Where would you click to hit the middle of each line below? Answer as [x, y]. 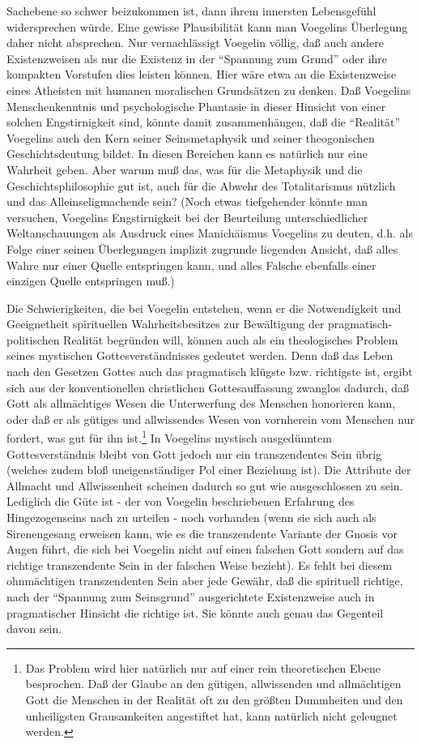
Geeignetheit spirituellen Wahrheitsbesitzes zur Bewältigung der [166, 324]
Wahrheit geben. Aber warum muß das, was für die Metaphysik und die [185, 169]
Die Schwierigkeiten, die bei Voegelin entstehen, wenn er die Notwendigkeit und [204, 308]
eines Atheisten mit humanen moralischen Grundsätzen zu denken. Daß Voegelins [209, 90]
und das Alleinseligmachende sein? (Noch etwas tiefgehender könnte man [187, 201]
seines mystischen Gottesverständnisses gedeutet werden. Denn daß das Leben [200, 355]
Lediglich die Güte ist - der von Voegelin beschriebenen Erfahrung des [181, 501]
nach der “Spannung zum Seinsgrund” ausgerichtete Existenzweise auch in [191, 597]
